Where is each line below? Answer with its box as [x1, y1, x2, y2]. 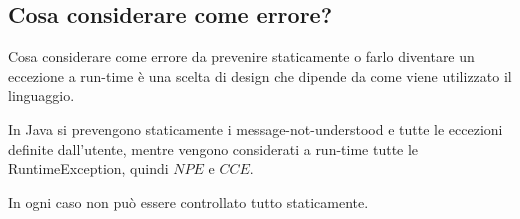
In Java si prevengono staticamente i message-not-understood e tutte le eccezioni [8, 118, 503, 139]
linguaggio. [8, 85, 75, 106]
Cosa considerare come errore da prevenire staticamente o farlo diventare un [8, 46, 475, 67]
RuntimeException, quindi [8, 158, 169, 179]
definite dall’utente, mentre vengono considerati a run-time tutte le [8, 138, 419, 159]
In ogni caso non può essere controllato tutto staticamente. [8, 191, 369, 212]
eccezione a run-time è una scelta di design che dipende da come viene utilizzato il [8, 65, 512, 86]
